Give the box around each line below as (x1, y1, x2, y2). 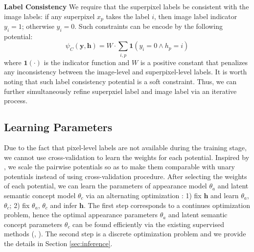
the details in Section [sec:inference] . (4, 238, 113, 248)
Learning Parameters (4, 119, 113, 135)
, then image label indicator (154, 11, 237, 21)
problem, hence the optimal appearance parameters (4, 209, 158, 220)
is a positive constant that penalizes (140, 57, 248, 67)
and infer (50, 200, 77, 210)
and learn (210, 190, 239, 200)
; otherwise (22, 21, 54, 31)
